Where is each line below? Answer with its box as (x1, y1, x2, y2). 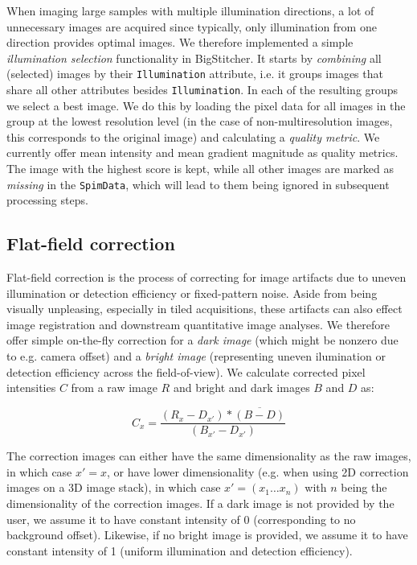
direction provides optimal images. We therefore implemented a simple (6, 34, 354, 51)
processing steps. (6, 192, 88, 208)
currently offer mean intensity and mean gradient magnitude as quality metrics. (6, 144, 399, 161)
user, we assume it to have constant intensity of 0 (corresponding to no (6, 510, 356, 527)
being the (341, 479, 387, 496)
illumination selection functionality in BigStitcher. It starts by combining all (6, 49, 382, 66)
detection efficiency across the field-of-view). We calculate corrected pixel (6, 363, 366, 380)
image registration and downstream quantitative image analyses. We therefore (6, 315, 390, 332)
